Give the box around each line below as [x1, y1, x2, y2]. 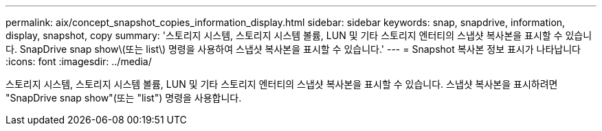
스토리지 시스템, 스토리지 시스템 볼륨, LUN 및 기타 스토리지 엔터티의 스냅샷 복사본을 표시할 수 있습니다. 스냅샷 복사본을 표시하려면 [5, 78, 558, 90]
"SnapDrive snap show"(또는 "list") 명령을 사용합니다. [5, 92, 242, 104]
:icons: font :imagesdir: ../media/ [5, 56, 152, 67]
